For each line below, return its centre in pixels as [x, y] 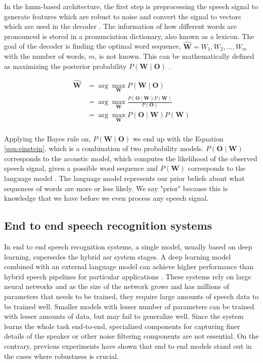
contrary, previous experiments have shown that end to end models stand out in [128, 346]
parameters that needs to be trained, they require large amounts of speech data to [131, 296]
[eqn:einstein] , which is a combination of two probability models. [104, 148]
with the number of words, [45, 56]
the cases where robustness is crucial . [61, 356]
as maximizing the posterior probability [65, 66]
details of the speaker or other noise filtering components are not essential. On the [131, 336]
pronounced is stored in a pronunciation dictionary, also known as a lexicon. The [129, 36]
